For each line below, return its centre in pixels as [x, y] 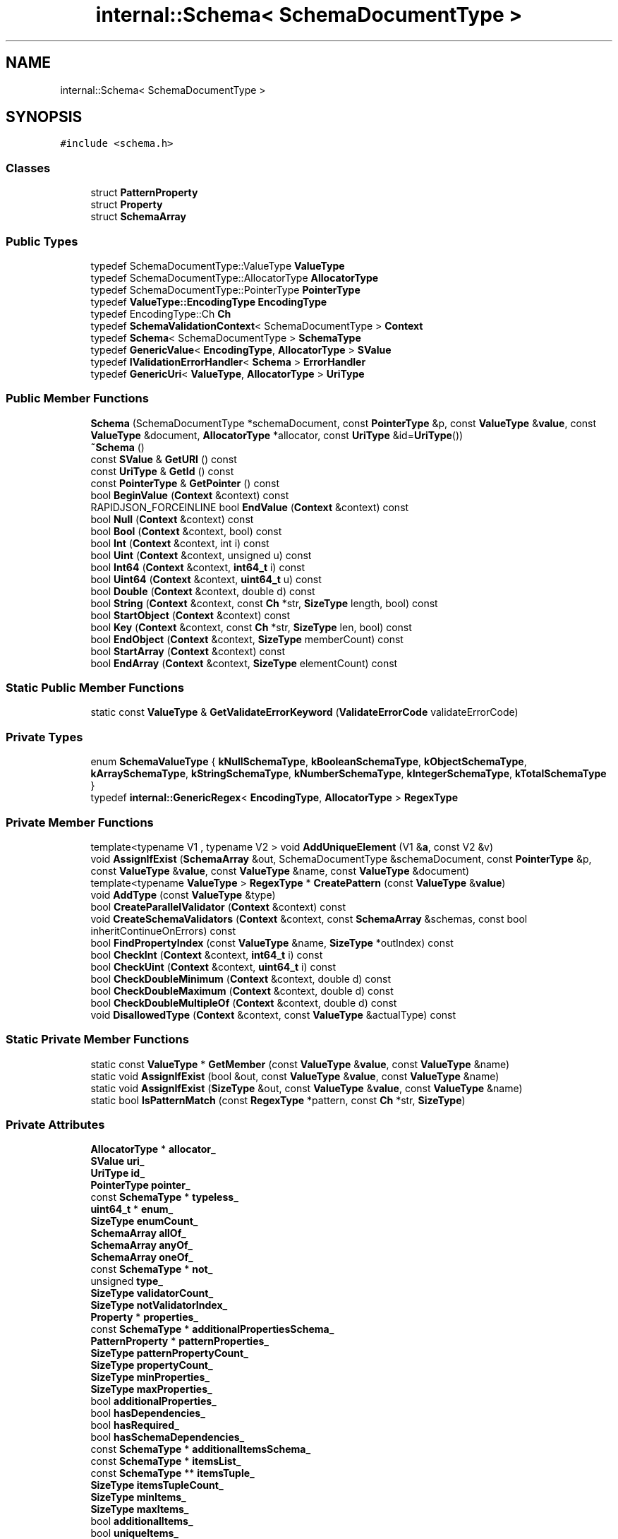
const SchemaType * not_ [152, 1269]
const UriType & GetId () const [162, 471]
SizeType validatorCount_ [152, 1293]
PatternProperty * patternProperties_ [180, 1341]
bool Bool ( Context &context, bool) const [186, 531]
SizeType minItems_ [138, 1497]
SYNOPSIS [44, 117]
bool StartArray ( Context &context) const [188, 651]
